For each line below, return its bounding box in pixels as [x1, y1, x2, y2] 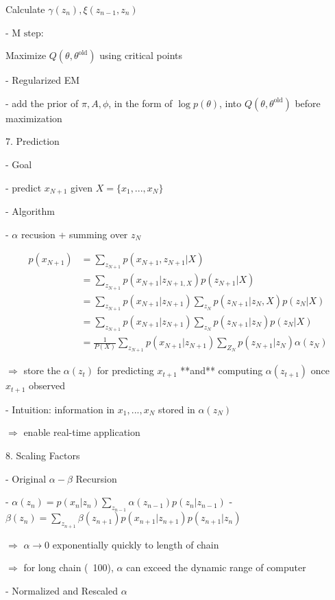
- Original [5, 471, 47, 485]
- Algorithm [5, 204, 55, 218]
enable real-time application [23, 425, 140, 439]
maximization [5, 111, 62, 125]
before [295, 95, 321, 110]
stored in [158, 402, 195, 416]
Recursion [75, 471, 117, 485]
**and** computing [180, 363, 263, 378]
